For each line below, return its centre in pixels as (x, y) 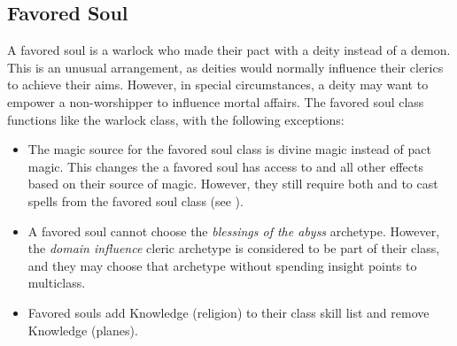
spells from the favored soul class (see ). (136, 200)
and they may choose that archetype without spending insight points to (222, 265)
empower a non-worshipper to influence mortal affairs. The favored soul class (216, 101)
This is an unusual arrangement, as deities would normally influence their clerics (225, 67)
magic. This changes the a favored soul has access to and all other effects (225, 166)
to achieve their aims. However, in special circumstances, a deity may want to (218, 85)
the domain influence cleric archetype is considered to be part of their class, (234, 248)
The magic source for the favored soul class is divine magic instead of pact (229, 149)
